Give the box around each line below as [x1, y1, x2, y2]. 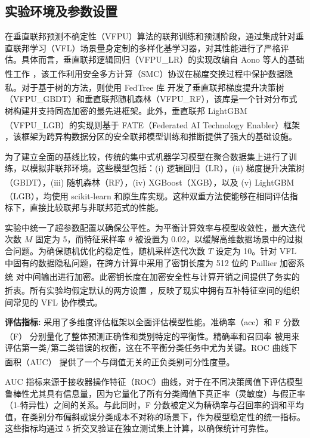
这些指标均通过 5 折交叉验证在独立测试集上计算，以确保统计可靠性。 [5, 422, 274, 434]
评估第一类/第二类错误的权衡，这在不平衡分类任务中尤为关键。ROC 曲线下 [5, 341, 297, 354]
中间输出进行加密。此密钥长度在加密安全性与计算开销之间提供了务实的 [24, 270, 300, 282]
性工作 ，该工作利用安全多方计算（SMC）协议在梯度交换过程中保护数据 [5, 67, 285, 79]
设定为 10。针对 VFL [215, 244, 297, 257]
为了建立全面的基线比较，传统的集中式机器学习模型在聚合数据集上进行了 [5, 150, 289, 162]
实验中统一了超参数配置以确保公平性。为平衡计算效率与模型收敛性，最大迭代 [5, 221, 305, 233]
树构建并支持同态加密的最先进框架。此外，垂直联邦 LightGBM [5, 104, 247, 117]
